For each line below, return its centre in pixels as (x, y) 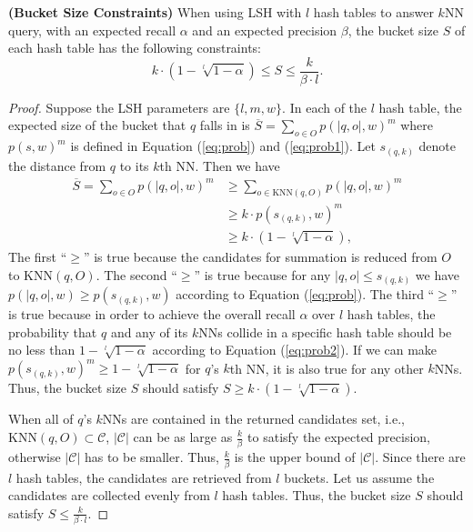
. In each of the (325, 107)
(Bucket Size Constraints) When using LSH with (155, 12)
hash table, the (420, 107)
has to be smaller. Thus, (151, 457)
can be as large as (183, 437)
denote (438, 146)
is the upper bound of (295, 457)
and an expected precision (265, 30)
